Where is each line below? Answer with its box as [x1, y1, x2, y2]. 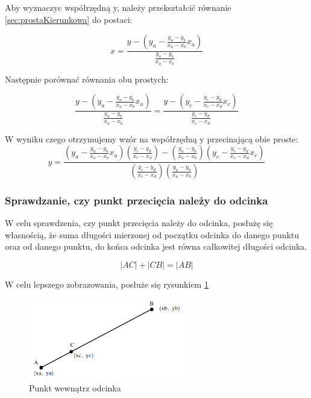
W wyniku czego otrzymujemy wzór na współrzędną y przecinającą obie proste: [5, 132, 298, 145]
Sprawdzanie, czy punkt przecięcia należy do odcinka [5, 192, 268, 207]
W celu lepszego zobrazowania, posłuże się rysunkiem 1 [5, 278, 209, 290]
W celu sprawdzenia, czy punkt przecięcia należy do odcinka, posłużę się [5, 216, 273, 229]
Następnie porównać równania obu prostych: [5, 72, 169, 85]
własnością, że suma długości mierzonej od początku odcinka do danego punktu [5, 228, 300, 241]
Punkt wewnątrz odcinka [29, 381, 121, 394]
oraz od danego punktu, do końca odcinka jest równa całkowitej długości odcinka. [5, 240, 307, 253]
